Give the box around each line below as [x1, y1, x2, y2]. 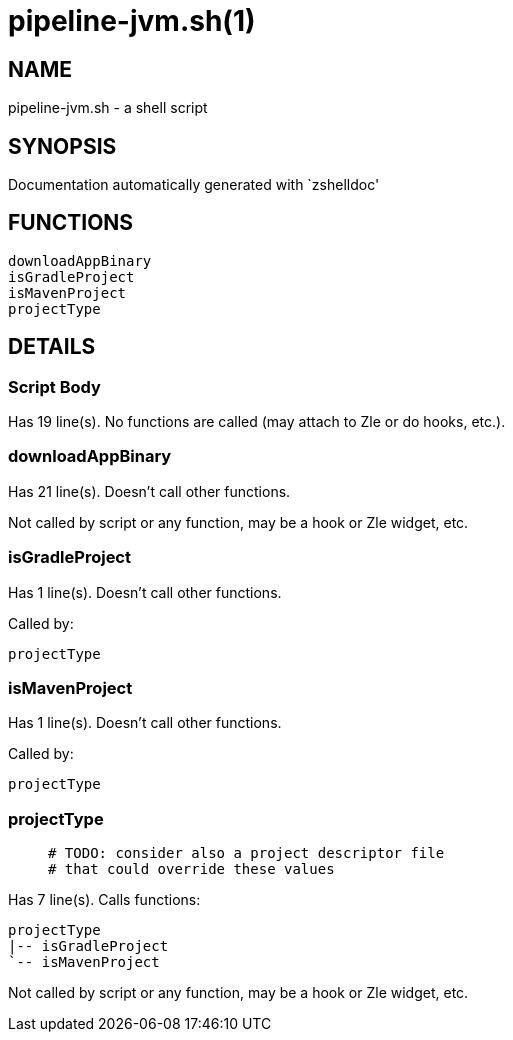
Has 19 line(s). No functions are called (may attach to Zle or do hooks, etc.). [8, 413, 506, 431]
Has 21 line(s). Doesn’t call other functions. [8, 482, 291, 500]
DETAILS [8, 334, 96, 360]
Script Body [8, 376, 101, 397]
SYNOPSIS [8, 133, 117, 159]
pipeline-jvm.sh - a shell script [8, 99, 208, 117]
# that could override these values [48, 861, 335, 878]
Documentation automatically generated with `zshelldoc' [8, 176, 380, 194]
